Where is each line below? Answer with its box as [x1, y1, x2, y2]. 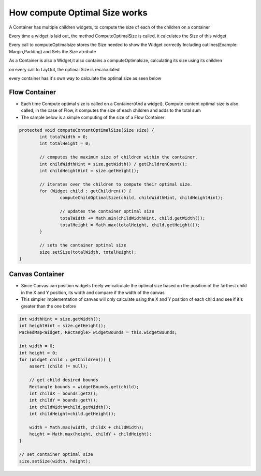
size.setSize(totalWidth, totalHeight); [39, 249, 137, 255]
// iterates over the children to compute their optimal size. [39, 182, 193, 187]
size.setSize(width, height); [19, 458, 91, 464]
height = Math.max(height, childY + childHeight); [29, 431, 152, 437]
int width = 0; [19, 343, 55, 349]
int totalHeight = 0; [39, 141, 91, 146]
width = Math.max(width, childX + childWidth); [29, 424, 145, 430]
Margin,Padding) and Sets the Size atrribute [9, 48, 96, 54]
